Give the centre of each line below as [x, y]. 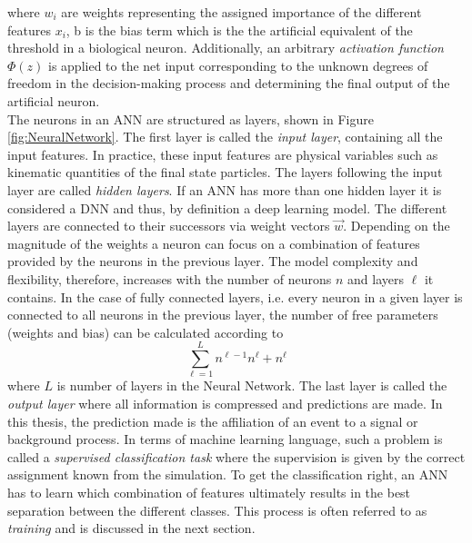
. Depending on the [397, 226]
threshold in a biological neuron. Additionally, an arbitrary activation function [226, 48]
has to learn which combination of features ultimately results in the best [209, 492]
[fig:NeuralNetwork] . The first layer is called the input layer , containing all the [225, 137]
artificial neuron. [54, 100]
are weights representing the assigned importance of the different [241, 12]
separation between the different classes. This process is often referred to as [217, 510]
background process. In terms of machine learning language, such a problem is [225, 439]
